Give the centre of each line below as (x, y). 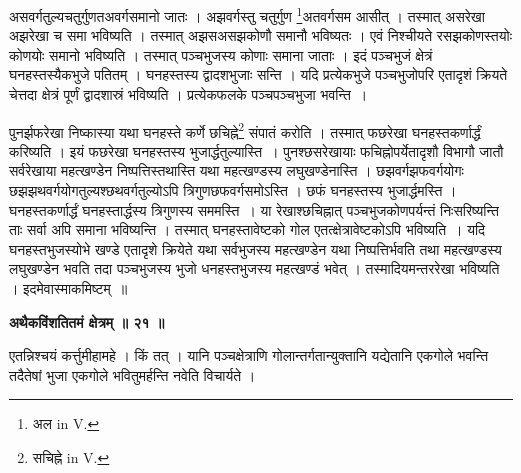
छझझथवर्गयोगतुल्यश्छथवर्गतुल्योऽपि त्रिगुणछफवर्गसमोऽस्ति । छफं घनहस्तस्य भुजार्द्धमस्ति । (233, 190)
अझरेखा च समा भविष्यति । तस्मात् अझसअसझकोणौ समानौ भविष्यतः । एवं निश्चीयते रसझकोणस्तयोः (261, 35)
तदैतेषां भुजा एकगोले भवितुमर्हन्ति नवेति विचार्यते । (132, 374)
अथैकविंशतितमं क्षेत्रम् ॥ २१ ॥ (87, 321)
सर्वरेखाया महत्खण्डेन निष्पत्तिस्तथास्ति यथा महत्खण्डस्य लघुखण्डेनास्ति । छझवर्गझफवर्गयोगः (236, 170)
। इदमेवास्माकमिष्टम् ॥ (68, 288)
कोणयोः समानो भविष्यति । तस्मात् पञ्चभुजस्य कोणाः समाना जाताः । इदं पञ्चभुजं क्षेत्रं (221, 54)
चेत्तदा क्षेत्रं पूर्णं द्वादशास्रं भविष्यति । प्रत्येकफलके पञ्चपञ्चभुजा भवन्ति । (188, 94)
